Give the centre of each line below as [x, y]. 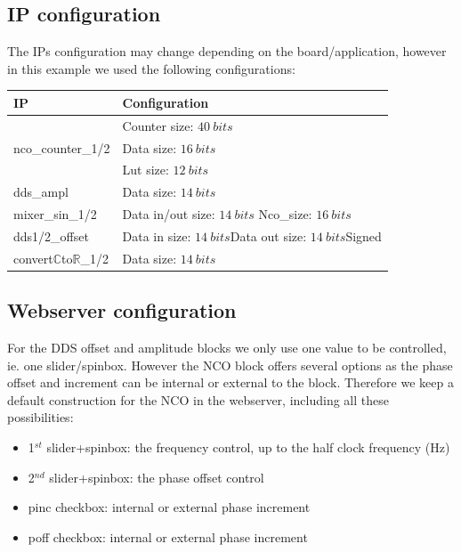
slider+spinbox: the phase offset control [157, 477]
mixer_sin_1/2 [55, 214]
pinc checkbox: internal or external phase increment [169, 507]
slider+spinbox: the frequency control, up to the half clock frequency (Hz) [248, 447]
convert [33, 258]
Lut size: [146, 170]
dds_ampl [41, 192]
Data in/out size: [169, 214]
